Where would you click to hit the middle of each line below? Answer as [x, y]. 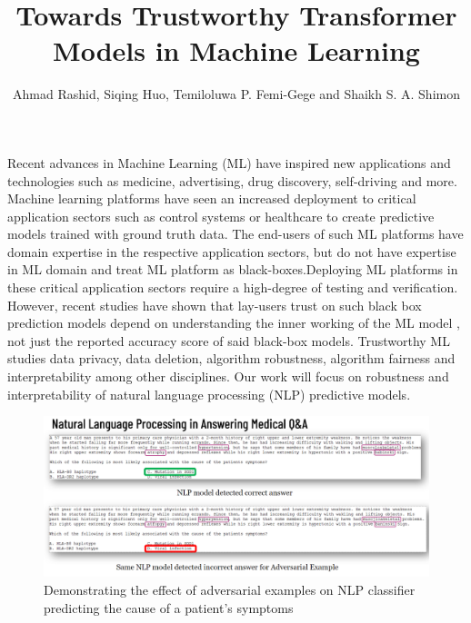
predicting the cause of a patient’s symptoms [169, 607]
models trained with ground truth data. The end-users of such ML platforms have [235, 234]
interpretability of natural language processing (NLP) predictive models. [209, 394]
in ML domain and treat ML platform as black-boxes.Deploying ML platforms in [233, 269]
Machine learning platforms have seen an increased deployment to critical [212, 198]
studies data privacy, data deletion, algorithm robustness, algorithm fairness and [231, 358]
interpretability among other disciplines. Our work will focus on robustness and [228, 376]
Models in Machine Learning [236, 50]
